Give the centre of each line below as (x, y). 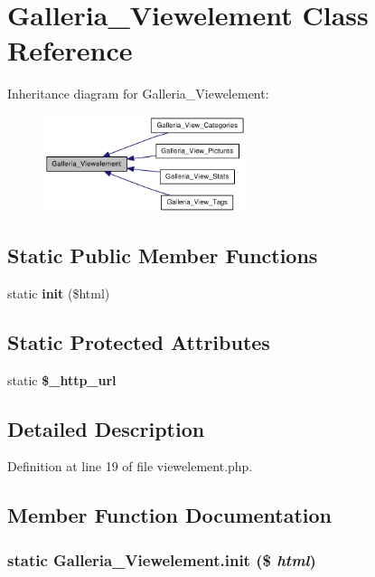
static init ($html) (59, 293)
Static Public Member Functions (163, 255)
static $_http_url (62, 379)
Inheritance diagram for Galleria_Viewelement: (138, 94)
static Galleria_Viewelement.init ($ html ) (162, 559)
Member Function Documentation (170, 515)
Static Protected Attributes (139, 341)
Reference (70, 50)
